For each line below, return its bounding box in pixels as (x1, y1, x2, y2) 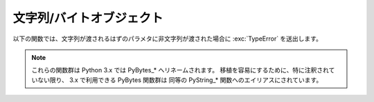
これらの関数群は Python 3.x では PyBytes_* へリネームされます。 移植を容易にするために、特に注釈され (31, 66, 329, 74)
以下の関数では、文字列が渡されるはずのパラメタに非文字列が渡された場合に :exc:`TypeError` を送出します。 (12, 34, 322, 43)
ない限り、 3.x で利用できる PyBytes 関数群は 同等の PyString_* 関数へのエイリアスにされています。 (37, 76, 323, 84)
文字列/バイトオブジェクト (12, 10, 163, 25)
